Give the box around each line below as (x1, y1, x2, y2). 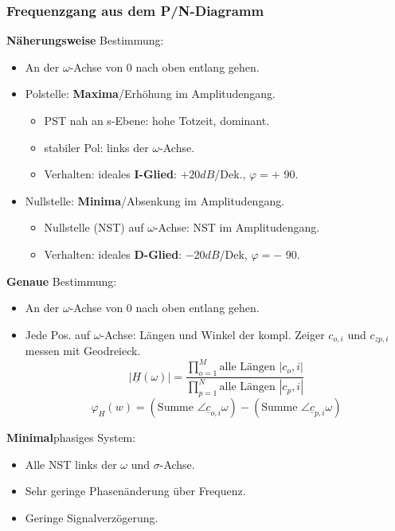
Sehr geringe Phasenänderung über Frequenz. (25, 482, 246, 499)
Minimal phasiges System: (6, 429, 136, 446)
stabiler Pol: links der (44, 139, 149, 155)
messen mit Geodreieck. (25, 342, 141, 359)
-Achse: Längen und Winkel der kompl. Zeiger (100, 326, 325, 342)
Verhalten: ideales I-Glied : (44, 166, 177, 182)
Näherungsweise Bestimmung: (6, 32, 164, 49)
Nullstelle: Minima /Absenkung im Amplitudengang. (25, 192, 285, 209)
